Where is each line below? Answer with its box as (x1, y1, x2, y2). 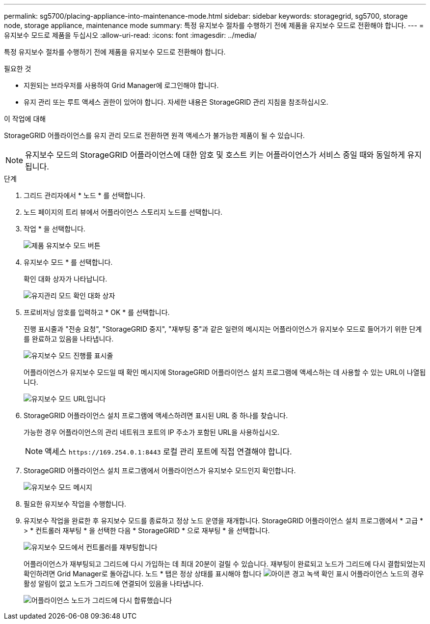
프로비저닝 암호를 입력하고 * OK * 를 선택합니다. (24, 308, 170, 316)
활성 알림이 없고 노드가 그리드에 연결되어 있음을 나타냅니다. (24, 579, 204, 588)
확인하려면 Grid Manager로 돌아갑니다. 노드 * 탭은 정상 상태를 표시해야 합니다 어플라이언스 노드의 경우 (24, 569, 424, 578)
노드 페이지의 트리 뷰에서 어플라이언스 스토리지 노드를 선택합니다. (24, 208, 223, 216)
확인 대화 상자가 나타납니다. (24, 275, 107, 283)
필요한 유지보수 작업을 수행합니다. (24, 500, 127, 508)
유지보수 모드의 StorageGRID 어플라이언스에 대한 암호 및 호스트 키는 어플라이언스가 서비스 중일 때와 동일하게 (25, 150, 405, 160)
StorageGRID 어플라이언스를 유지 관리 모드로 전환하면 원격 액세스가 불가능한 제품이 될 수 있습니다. (4, 131, 305, 140)
